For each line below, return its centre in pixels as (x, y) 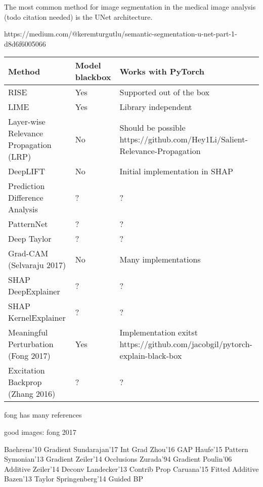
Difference (26, 198)
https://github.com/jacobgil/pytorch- (186, 344)
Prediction (27, 186)
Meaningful (28, 332)
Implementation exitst (159, 332)
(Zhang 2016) (32, 394)
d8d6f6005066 (25, 43)
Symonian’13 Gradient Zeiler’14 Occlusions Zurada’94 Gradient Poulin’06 (118, 459)
